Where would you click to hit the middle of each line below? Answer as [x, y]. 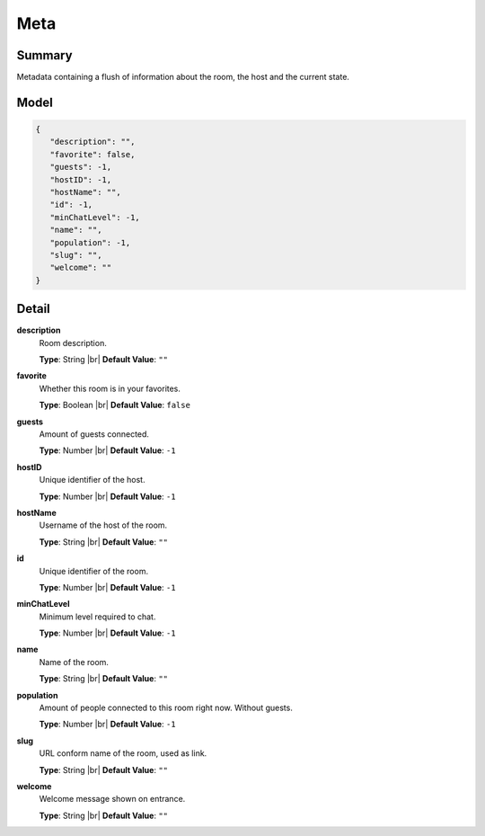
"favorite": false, [93, 154]
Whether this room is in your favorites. [110, 388]
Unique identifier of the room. [93, 571]
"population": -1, [90, 242]
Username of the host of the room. [103, 525]
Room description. [73, 342]
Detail [34, 309]
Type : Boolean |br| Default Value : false [115, 405]
